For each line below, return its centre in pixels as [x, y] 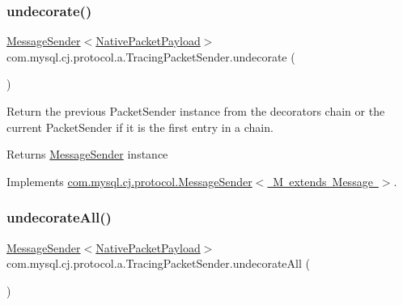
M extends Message [323, 181]
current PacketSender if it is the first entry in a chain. [140, 127]
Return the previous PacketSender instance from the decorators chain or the [196, 111]
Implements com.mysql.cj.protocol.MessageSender [129, 181]
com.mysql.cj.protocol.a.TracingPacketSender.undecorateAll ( [158, 263]
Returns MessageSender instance [87, 154]
